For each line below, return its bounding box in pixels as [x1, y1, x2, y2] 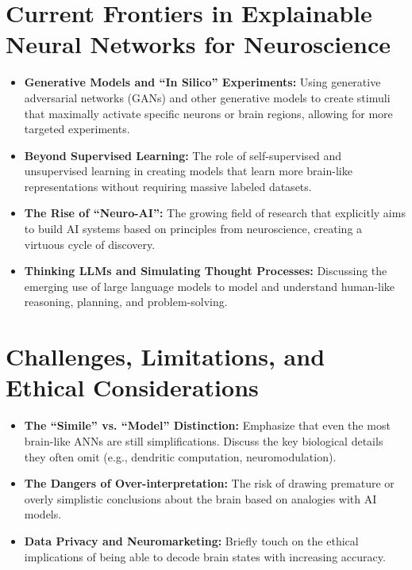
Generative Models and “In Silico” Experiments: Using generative [24, 74, 381, 90]
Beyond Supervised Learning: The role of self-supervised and [24, 147, 342, 163]
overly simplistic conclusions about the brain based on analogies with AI [24, 490, 377, 507]
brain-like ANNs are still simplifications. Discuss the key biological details [24, 432, 383, 449]
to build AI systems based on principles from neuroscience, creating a [24, 220, 363, 237]
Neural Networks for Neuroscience [6, 28, 391, 60]
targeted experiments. [24, 121, 130, 137]
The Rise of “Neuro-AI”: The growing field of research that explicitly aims [24, 205, 406, 221]
